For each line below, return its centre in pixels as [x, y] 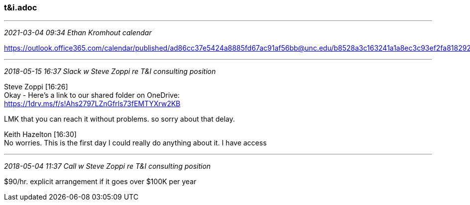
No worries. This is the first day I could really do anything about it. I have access [135, 143]
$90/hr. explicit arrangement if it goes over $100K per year [100, 182]
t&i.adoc [21, 7]
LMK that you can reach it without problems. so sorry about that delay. [119, 119]
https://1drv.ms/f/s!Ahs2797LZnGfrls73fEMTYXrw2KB [92, 104]
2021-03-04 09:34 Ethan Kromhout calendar [78, 33]
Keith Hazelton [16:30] [40, 135]
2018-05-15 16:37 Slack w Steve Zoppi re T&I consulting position [110, 71]
